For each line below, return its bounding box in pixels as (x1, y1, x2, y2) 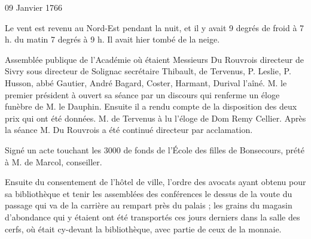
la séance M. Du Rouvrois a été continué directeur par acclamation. (5, 123, 253, 136)
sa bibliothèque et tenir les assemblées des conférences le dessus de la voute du (5, 187, 292, 199)
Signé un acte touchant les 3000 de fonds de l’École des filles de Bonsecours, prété (5, 143, 304, 156)
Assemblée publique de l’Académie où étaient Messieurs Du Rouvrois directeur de (5, 53, 304, 65)
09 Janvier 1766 (5, 1, 62, 13)
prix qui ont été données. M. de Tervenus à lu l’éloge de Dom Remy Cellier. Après (5, 111, 306, 124)
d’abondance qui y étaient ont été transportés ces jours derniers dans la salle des (5, 210, 300, 223)
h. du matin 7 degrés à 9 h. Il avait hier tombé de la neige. (5, 33, 220, 46)
